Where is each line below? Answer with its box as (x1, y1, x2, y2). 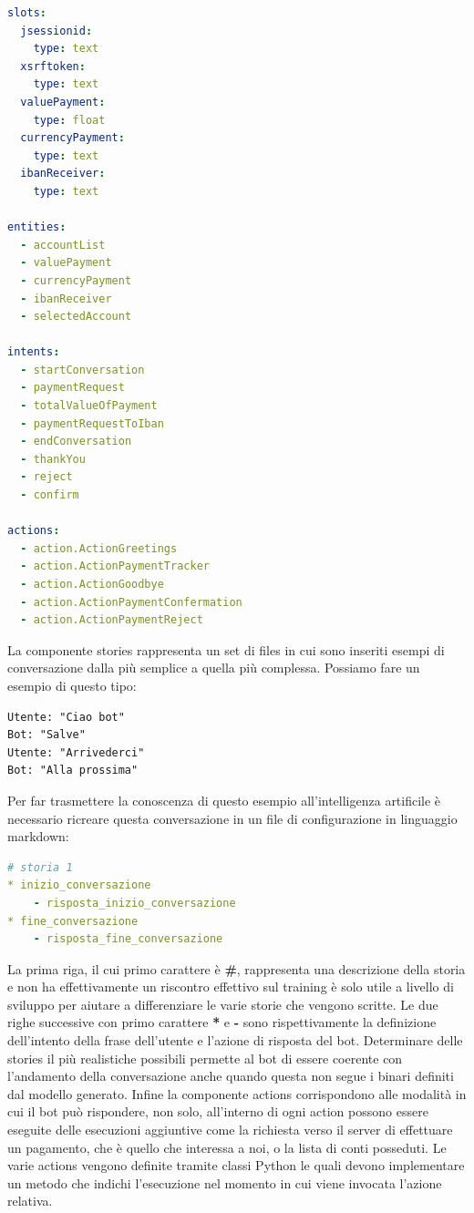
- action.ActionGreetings (20, 541, 178, 555)
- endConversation (20, 435, 132, 448)
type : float (33, 113, 106, 127)
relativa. (7, 1191, 53, 1210)
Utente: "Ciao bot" (7, 710, 125, 724)
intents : (7, 345, 60, 359)
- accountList (20, 238, 106, 252)
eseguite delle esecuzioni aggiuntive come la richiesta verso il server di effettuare (7, 1120, 453, 1139)
